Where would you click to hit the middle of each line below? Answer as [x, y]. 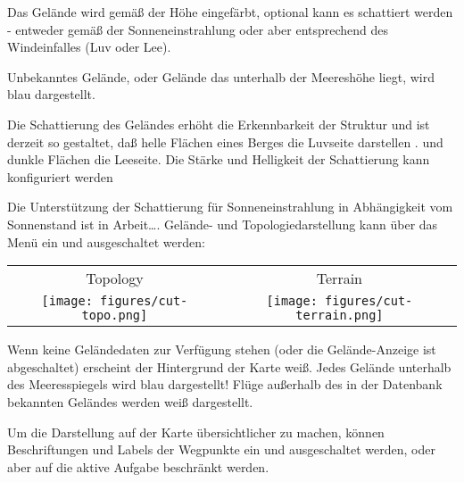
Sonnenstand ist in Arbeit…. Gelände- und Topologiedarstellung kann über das [223, 224]
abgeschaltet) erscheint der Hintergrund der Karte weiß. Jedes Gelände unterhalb [229, 366]
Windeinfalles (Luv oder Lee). [89, 47]
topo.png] [115, 316]
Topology [115, 278]
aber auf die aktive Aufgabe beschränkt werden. [138, 466]
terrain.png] [340, 316]
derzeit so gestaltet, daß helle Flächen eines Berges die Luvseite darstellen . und [225, 141]
